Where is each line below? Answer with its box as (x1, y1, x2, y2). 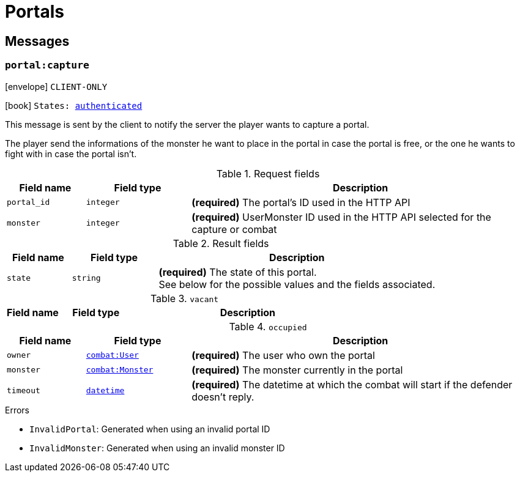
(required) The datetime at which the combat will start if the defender (191, 378, 513, 391)
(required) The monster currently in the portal (191, 363, 403, 376)
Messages (5, 33, 70, 49)
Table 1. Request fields (216, 167, 320, 180)
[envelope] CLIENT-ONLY (5, 81, 108, 92)
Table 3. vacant (150, 292, 219, 305)
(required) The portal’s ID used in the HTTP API (191, 196, 410, 209)
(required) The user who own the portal (191, 349, 375, 361)
